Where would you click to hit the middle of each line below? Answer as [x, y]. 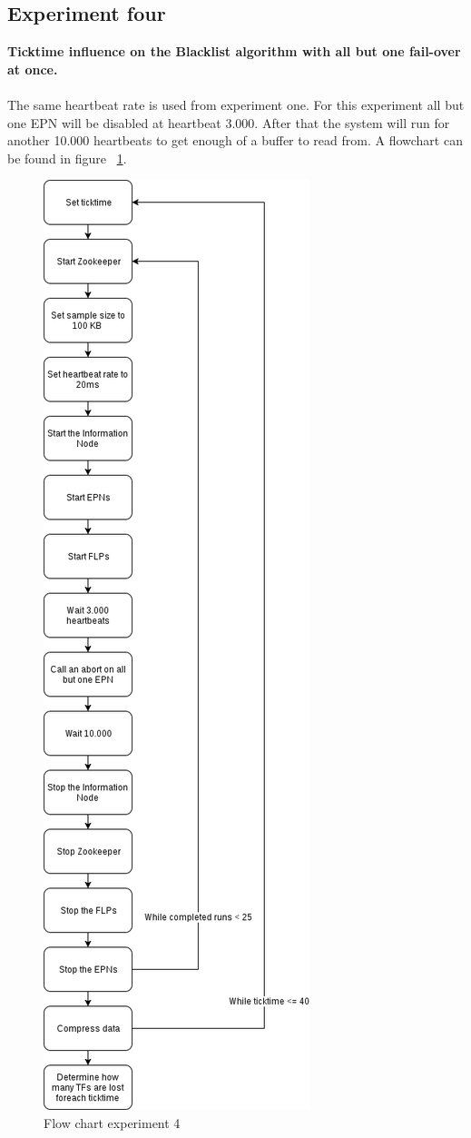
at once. [33, 69]
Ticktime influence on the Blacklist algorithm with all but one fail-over [234, 51]
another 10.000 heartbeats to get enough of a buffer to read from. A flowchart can [235, 140]
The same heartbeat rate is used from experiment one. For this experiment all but [236, 104]
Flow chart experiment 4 [112, 1122]
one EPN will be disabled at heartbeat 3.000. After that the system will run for [229, 122]
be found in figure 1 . [67, 158]
